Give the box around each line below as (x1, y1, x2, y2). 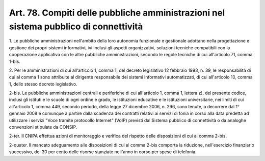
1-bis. (9, 59, 21, 64)
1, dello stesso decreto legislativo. (9, 81, 78, 87)
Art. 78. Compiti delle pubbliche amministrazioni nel (9, 7, 225, 18)
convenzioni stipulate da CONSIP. (9, 124, 77, 130)
